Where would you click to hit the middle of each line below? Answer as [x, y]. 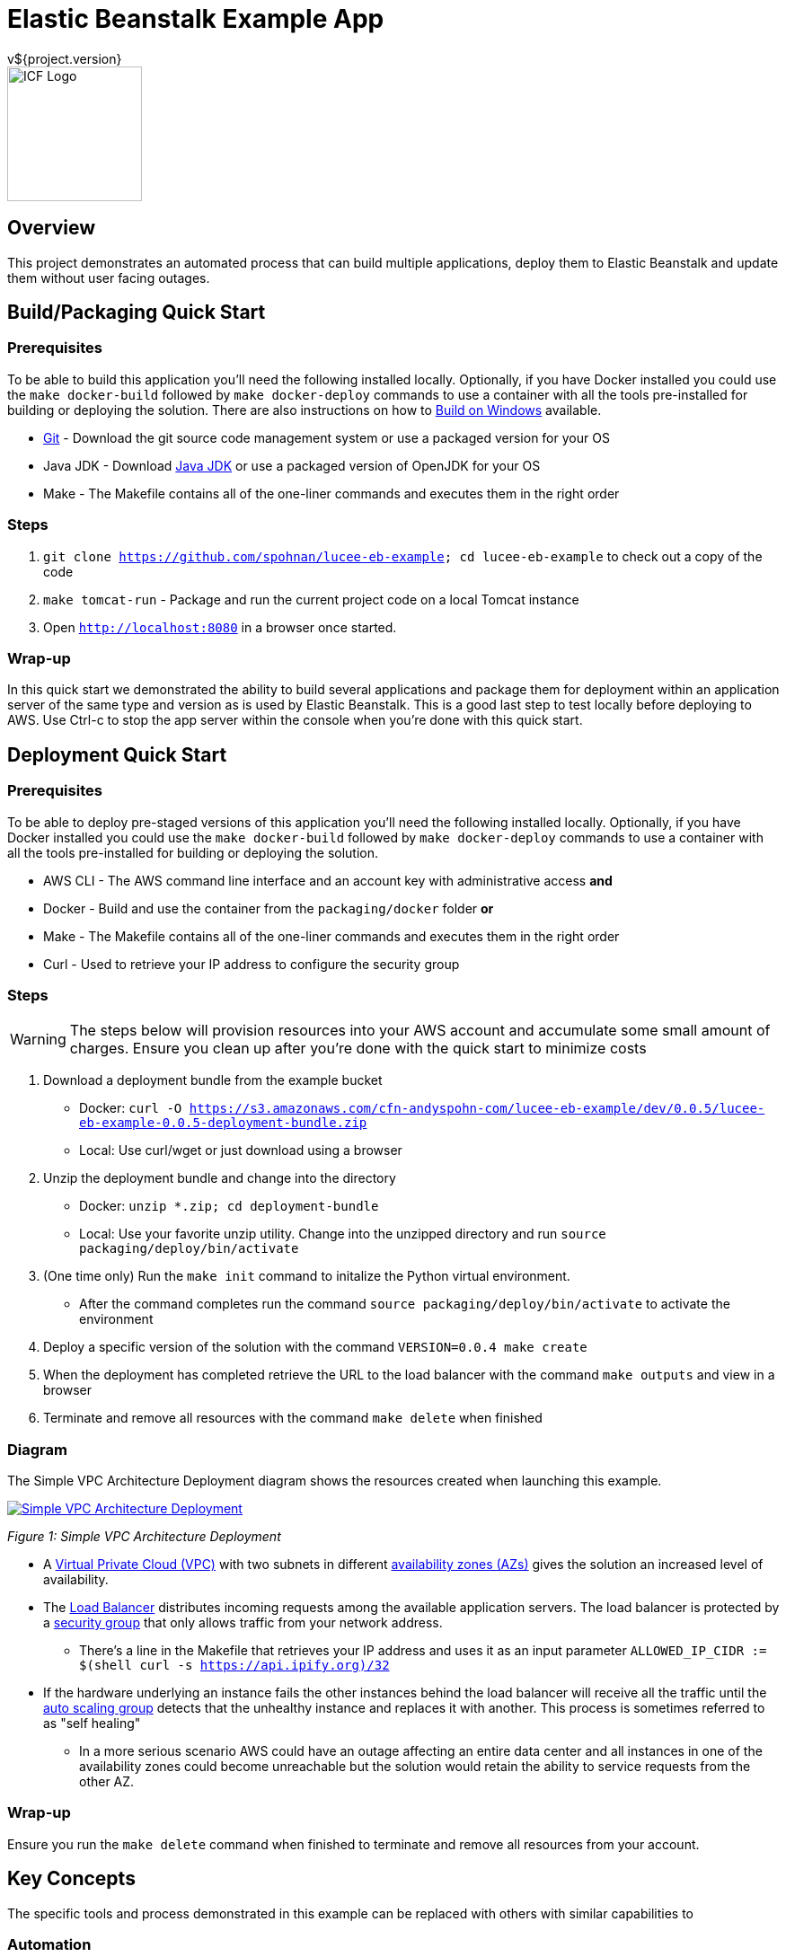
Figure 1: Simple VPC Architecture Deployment [144, 1537]
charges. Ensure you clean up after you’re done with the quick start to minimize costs [358, 1049]
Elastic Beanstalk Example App [196, 19]
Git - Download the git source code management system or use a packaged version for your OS [327, 437]
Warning [38, 1040]
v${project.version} [65, 58]
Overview [52, 228]
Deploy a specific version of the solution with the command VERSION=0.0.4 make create [315, 1347]
